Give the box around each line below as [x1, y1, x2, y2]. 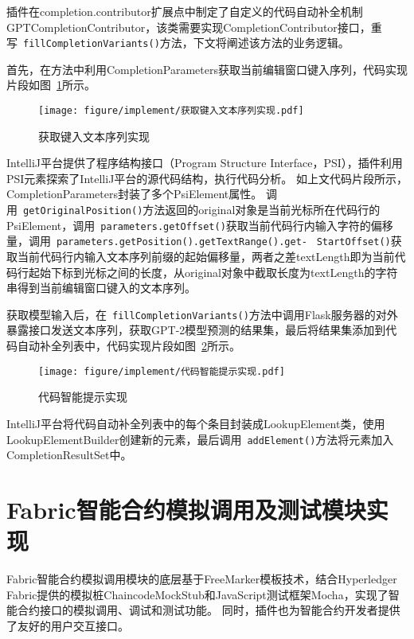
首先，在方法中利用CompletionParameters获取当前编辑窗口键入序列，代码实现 [6, 60, 408, 77]
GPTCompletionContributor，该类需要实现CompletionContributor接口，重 [6, 18, 382, 35]
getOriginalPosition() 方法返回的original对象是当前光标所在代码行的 [23, 201, 381, 218]
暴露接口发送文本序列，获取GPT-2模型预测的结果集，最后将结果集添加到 [6, 321, 386, 338]
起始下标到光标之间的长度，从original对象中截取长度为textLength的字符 [28, 263, 398, 280]
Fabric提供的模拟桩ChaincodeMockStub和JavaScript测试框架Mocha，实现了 [6, 586, 389, 602]
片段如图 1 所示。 [6, 76, 96, 93]
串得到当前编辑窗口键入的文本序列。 [6, 279, 196, 296]
